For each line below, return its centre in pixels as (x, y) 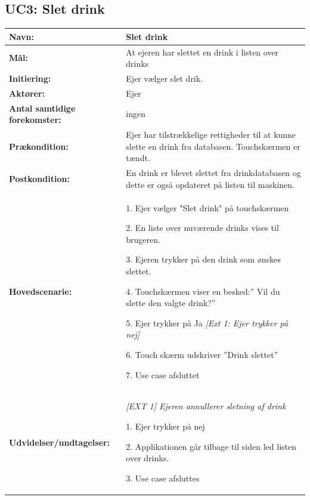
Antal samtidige (42, 108)
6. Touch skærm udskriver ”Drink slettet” (202, 354)
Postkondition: (39, 178)
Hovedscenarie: (41, 291)
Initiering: (30, 78)
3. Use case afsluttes (163, 478)
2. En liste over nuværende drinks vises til (202, 228)
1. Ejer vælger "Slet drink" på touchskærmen (207, 207)
